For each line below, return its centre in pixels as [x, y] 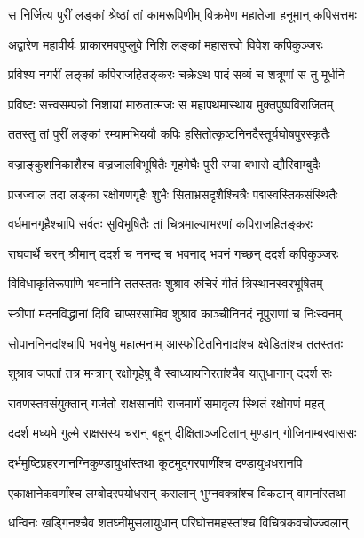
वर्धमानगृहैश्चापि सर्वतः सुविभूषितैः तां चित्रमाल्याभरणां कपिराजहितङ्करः [160, 224]
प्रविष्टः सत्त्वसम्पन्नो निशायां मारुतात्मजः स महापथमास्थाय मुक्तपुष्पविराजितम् [171, 104]
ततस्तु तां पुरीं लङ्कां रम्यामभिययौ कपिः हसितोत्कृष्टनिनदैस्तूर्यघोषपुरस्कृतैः [169, 134]
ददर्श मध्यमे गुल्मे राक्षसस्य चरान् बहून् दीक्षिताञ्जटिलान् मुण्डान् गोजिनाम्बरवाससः [182, 433]
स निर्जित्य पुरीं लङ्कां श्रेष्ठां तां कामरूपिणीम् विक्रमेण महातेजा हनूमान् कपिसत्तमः [182, 14]
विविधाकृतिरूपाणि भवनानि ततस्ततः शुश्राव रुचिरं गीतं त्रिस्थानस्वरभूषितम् [166, 283]
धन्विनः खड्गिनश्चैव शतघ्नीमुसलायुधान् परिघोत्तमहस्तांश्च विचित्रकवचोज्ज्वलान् [178, 522]
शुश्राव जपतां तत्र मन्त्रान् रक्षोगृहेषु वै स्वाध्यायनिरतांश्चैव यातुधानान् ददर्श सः [170, 373]
